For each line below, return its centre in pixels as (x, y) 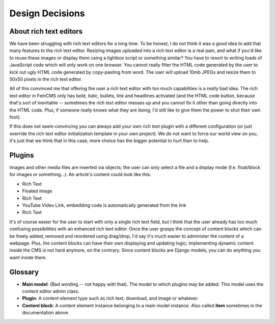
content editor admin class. (51, 291)
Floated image (37, 191)
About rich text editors (46, 31)
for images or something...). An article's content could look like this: (80, 174)
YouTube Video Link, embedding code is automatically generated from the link (104, 205)
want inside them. (28, 257)
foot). (15, 117)
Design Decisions (47, 13)
